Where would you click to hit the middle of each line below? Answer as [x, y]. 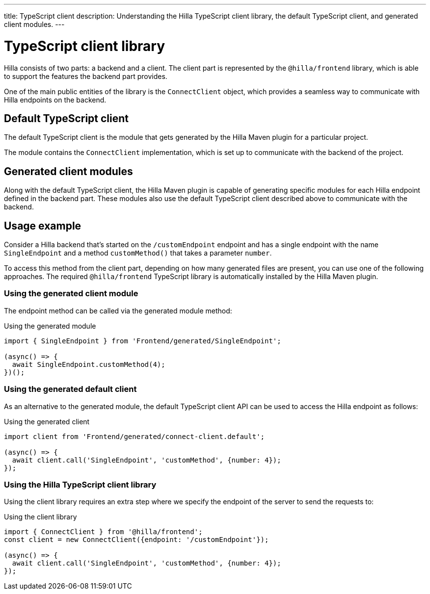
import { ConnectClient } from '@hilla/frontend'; [103, 532]
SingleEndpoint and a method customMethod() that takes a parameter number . [138, 253]
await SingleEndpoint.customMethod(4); [89, 364]
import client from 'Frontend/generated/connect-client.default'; [134, 436]
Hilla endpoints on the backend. [55, 100]
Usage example [43, 226]
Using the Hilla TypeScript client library [80, 484]
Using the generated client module [71, 294]
